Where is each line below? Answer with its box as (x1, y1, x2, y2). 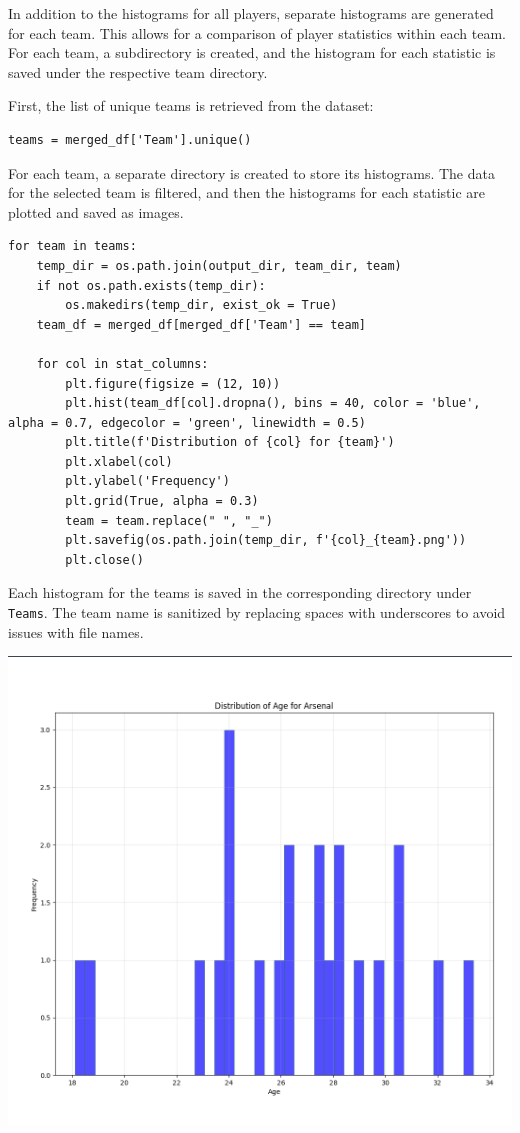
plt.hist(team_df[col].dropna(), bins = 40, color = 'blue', (65, 396, 481, 411)
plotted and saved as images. (8, 201, 184, 222)
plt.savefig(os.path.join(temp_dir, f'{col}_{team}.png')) (65, 533, 467, 548)
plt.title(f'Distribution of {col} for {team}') (65, 435, 395, 450)
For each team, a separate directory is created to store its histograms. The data (8, 162, 495, 183)
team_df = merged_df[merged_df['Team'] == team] (36, 317, 366, 332)
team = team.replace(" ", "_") (65, 513, 273, 528)
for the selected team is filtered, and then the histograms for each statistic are (8, 182, 485, 203)
